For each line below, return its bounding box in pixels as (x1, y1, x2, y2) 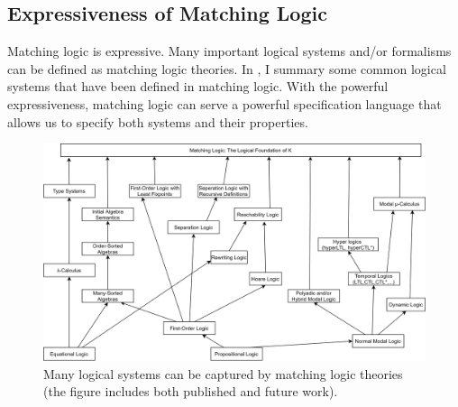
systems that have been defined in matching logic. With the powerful (7, 77, 389, 96)
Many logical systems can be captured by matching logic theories (43, 364, 403, 383)
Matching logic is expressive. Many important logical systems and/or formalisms (7, 42, 452, 60)
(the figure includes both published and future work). (43, 382, 338, 401)
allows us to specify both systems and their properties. (7, 112, 308, 131)
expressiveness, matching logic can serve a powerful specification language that (7, 94, 442, 113)
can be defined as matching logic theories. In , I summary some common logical (7, 59, 446, 78)
